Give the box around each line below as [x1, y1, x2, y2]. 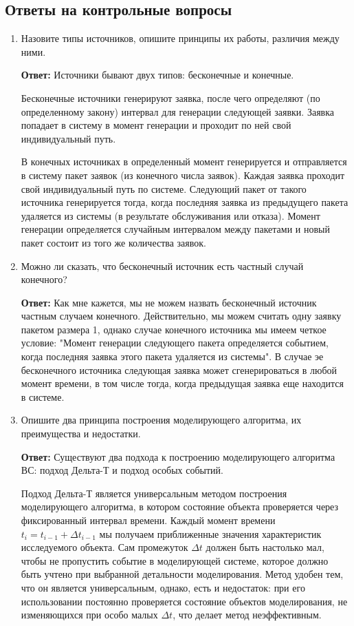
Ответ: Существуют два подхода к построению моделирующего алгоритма [21, 449, 335, 463]
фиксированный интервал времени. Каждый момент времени [21, 513, 276, 528]
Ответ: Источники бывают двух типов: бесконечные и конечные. [21, 67, 294, 82]
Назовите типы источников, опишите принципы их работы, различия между [21, 31, 340, 45]
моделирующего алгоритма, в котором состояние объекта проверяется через [21, 499, 339, 514]
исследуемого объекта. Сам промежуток [21, 540, 188, 554]
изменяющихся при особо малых [21, 607, 158, 622]
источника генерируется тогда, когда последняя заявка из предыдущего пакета [21, 195, 349, 209]
